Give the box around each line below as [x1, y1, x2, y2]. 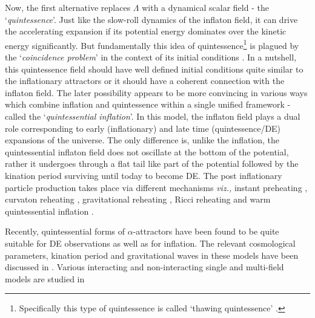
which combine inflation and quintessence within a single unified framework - [5, 98, 291, 111]
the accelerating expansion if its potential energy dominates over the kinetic [5, 25, 287, 37]
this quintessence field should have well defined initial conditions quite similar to [5, 62, 303, 75]
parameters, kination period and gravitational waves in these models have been [5, 248, 299, 261]
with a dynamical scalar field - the [142, 1, 269, 13]
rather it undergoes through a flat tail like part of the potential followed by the [5, 157, 299, 170]
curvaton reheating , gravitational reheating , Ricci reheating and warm [5, 193, 271, 206]
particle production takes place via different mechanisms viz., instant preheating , [5, 181, 308, 193]
